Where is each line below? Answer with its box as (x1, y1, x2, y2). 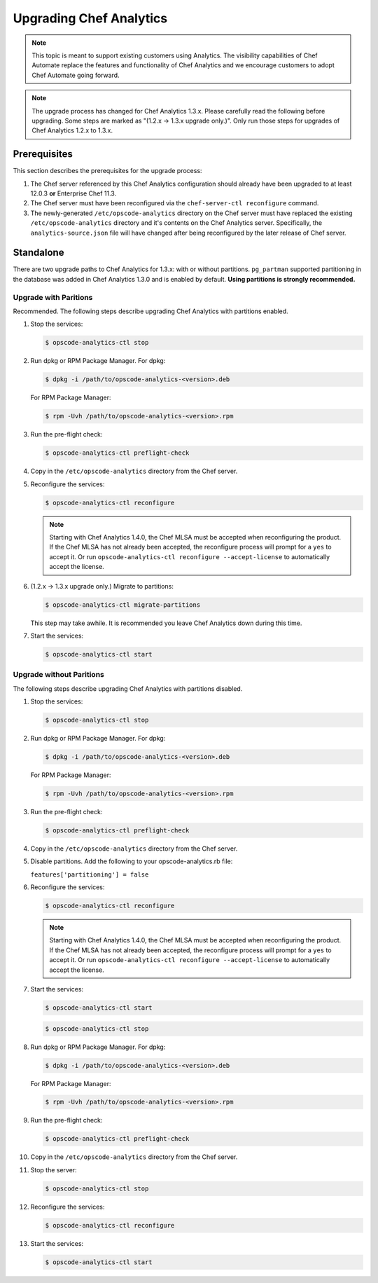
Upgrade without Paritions (13, 670, 104, 680)
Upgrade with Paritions (13, 292, 93, 302)
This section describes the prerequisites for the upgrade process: (13, 167, 202, 175)
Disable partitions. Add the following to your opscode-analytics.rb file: (30, 857, 233, 865)
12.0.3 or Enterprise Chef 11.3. (30, 189, 117, 198)
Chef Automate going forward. (31, 71, 120, 79)
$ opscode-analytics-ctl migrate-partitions (45, 601, 201, 609)
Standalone (13, 247, 64, 259)
